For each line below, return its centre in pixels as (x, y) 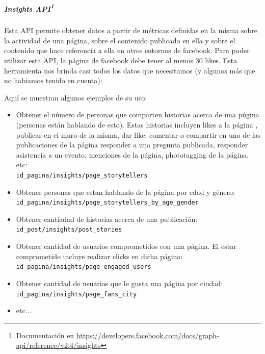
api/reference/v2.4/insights (58, 345)
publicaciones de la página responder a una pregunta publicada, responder (132, 145)
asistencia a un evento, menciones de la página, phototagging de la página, (132, 154)
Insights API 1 (29, 8)
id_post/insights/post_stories (69, 230)
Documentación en (45, 335)
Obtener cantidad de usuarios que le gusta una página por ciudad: (120, 283)
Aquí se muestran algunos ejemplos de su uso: (76, 97)
